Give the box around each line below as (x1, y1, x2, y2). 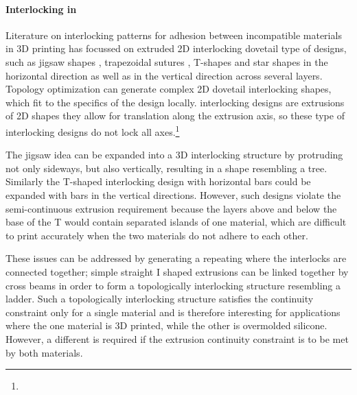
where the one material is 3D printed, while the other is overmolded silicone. (5, 318, 327, 333)
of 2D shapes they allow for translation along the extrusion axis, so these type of (5, 108, 345, 123)
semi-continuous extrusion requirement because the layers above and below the (5, 201, 337, 215)
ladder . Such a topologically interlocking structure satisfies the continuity (5, 291, 314, 306)
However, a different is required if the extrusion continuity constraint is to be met (5, 331, 349, 346)
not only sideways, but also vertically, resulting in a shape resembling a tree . (5, 160, 327, 175)
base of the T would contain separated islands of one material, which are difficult (5, 215, 347, 229)
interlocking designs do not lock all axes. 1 (5, 122, 180, 139)
